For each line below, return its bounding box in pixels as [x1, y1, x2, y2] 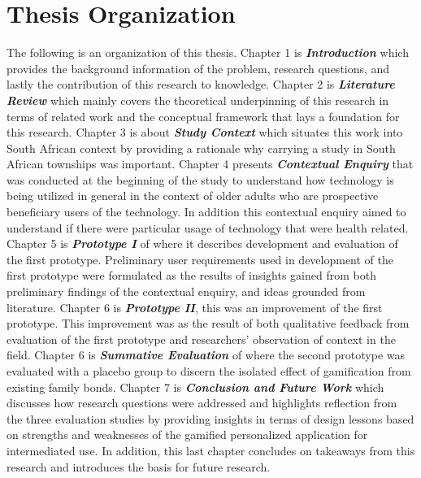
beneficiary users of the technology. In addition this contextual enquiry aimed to [7, 203, 406, 220]
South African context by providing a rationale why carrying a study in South [7, 139, 396, 156]
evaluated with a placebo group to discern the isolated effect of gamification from [7, 363, 411, 379]
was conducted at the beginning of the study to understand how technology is [7, 171, 394, 188]
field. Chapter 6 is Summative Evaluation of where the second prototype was [7, 346, 406, 363]
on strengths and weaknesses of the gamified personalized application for [7, 426, 368, 443]
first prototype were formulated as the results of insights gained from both [7, 267, 376, 284]
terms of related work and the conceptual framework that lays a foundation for [7, 107, 400, 124]
